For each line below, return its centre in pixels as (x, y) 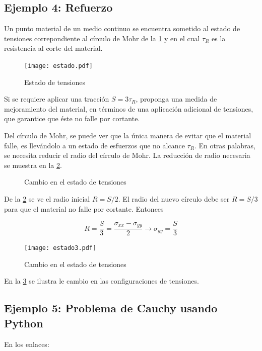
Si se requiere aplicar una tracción (57, 99)
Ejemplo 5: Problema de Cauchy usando (111, 308)
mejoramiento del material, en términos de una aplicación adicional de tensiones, (129, 108)
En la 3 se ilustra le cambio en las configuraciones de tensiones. (102, 281)
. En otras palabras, (225, 145)
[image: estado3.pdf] (60, 248)
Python (24, 323)
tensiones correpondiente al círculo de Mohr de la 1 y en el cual (102, 38)
